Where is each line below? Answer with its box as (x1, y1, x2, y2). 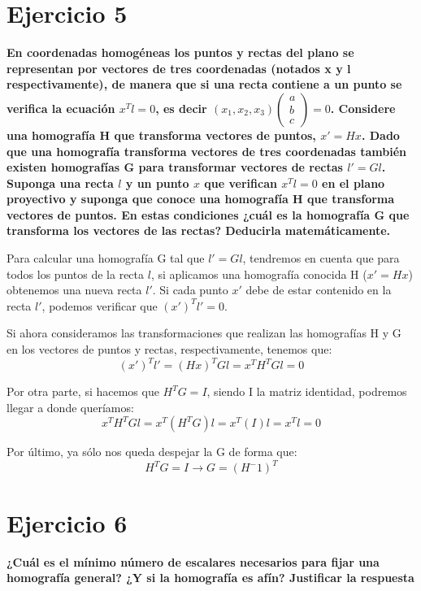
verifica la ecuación (7, 99, 115, 116)
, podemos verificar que (41, 297, 158, 314)
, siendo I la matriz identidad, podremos (206, 383, 407, 400)
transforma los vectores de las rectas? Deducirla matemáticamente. (7, 222, 391, 239)
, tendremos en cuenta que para (242, 250, 400, 267)
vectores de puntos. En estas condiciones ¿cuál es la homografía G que (7, 206, 410, 223)
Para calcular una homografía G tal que (7, 250, 205, 267)
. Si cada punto (152, 281, 228, 298)
